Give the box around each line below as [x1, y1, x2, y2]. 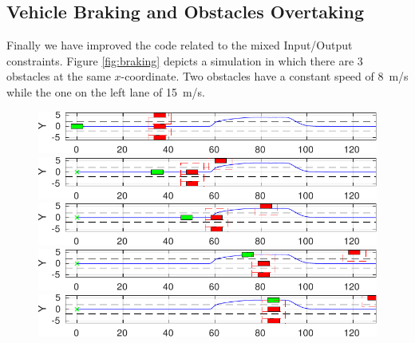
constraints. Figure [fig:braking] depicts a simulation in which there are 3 [6, 52, 363, 69]
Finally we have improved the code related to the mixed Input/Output [6, 37, 353, 53]
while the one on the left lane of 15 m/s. [6, 83, 205, 100]
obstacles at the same [6, 68, 111, 85]
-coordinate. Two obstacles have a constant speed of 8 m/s [121, 68, 409, 85]
